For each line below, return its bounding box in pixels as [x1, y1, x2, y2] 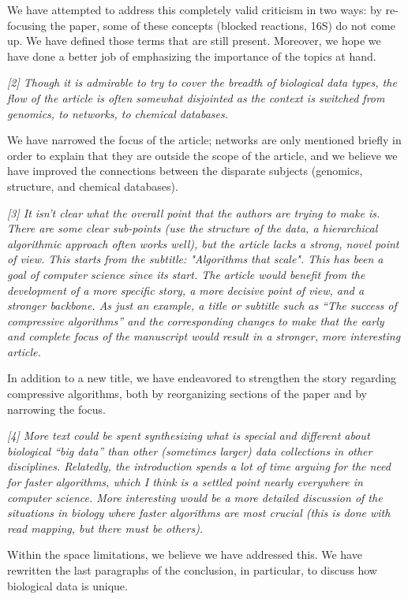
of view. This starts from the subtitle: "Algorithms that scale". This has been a [7, 251, 384, 267]
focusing [7, 17, 47, 33]
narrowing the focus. [7, 400, 107, 417]
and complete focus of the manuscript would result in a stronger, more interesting [7, 328, 401, 344]
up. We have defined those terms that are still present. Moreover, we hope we [7, 32, 381, 49]
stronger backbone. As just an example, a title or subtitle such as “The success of [7, 297, 397, 314]
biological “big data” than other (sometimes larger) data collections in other [7, 442, 372, 459]
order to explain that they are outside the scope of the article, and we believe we [7, 147, 398, 163]
